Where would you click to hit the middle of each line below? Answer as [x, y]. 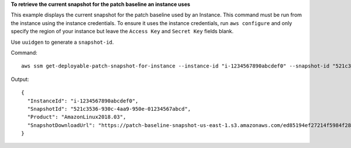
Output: [20, 79]
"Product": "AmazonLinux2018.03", [77, 117]
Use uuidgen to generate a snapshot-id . [62, 42]
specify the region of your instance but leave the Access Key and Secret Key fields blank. [122, 31]
